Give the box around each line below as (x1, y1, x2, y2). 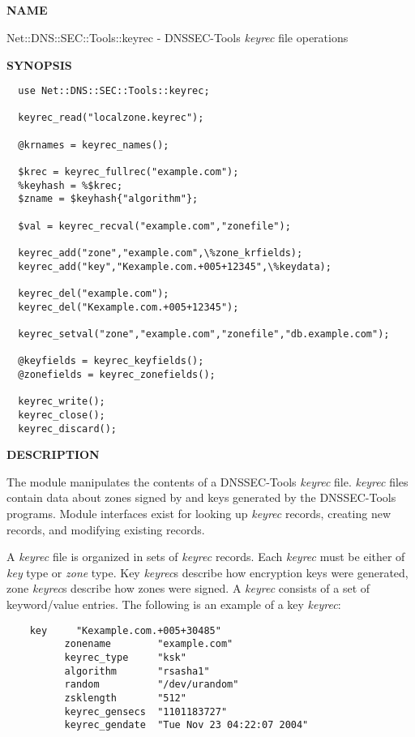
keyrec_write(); (18, 396, 105, 408)
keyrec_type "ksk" (64, 651, 186, 663)
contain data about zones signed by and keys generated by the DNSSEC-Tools (6, 489, 396, 506)
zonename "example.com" (64, 638, 233, 650)
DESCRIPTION (6, 446, 100, 463)
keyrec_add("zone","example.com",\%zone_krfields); (18, 247, 303, 259)
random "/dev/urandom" (64, 679, 239, 691)
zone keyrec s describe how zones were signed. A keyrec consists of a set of (6, 580, 370, 597)
